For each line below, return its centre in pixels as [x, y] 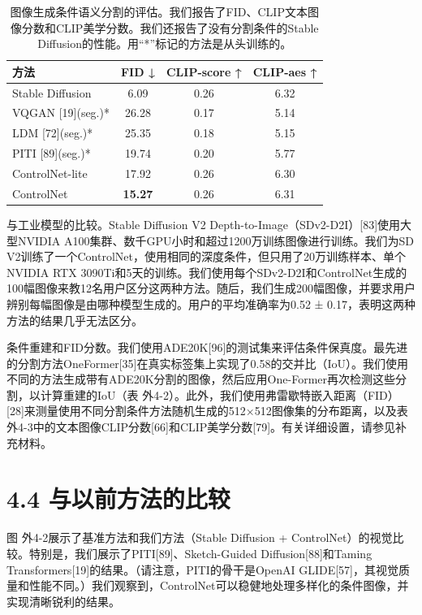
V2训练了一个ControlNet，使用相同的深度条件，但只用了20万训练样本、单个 [206, 256]
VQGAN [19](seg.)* [61, 113]
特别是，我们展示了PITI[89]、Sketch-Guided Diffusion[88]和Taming [200, 553]
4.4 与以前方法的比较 [118, 498]
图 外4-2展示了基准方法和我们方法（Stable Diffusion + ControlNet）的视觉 [200, 537]
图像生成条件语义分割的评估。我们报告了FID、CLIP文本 [159, 11]
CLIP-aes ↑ [285, 71]
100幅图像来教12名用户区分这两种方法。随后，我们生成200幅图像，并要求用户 [211, 288]
